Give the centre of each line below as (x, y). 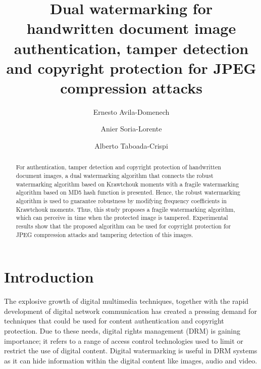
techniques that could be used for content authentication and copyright (114, 321)
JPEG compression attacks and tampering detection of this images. (105, 234)
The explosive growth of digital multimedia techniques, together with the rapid (126, 301)
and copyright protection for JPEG (131, 67)
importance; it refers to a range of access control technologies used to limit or (124, 340)
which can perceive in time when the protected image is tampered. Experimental (122, 218)
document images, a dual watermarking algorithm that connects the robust (115, 176)
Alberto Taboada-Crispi (131, 146)
